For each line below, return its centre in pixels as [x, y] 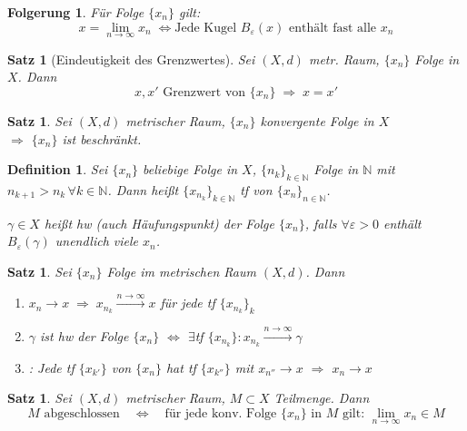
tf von [256, 189]
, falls [321, 223]
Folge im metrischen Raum [181, 271]
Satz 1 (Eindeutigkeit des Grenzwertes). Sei [131, 59]
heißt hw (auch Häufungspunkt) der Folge [159, 223]
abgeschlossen [82, 414]
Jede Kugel [206, 28]
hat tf [181, 367]
